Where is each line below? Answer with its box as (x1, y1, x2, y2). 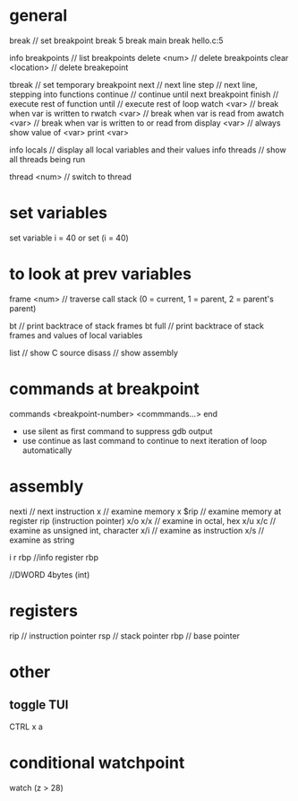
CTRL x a (9, 721, 43, 732)
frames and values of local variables (9, 329, 143, 341)
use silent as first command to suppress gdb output (21, 425, 213, 436)
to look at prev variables (9, 264, 192, 284)
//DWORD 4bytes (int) (9, 569, 90, 579)
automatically (21, 445, 72, 456)
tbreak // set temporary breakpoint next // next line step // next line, (9, 79, 258, 90)
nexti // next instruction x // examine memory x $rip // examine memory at (9, 506, 282, 517)
